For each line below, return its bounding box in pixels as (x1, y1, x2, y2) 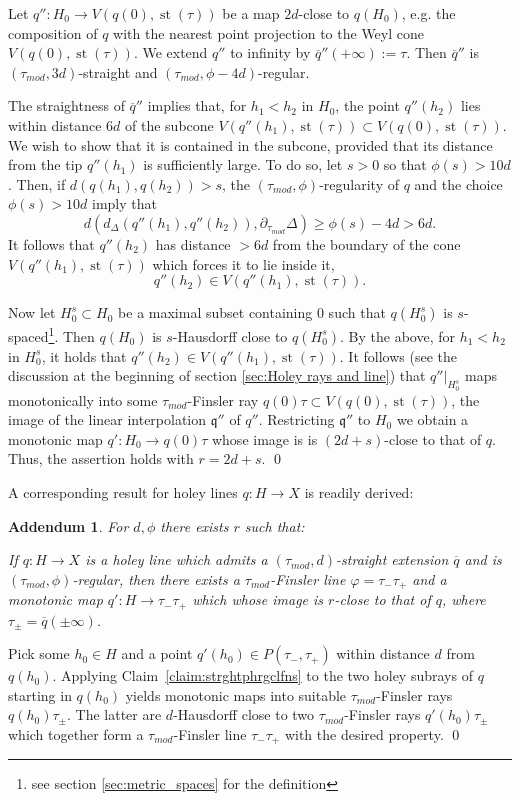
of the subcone (125, 114, 214, 135)
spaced (8, 325, 49, 346)
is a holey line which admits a (85, 549, 268, 570)
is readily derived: (304, 481, 414, 502)
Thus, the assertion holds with (8, 448, 194, 469)
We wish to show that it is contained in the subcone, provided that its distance (8, 134, 493, 155)
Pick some (8, 643, 70, 664)
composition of (8, 22, 98, 43)
